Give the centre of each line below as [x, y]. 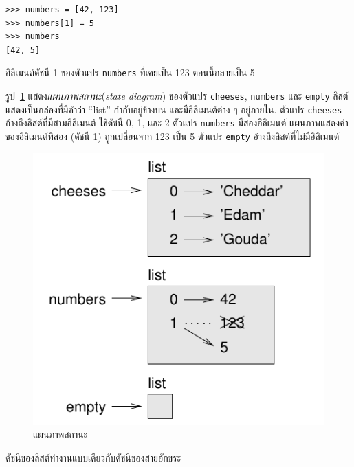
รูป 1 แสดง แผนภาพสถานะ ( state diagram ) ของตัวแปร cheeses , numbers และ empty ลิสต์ [177, 96]
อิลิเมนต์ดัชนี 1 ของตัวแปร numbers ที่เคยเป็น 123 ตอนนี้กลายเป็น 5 [130, 72]
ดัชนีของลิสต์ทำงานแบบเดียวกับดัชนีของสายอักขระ [93, 457]
